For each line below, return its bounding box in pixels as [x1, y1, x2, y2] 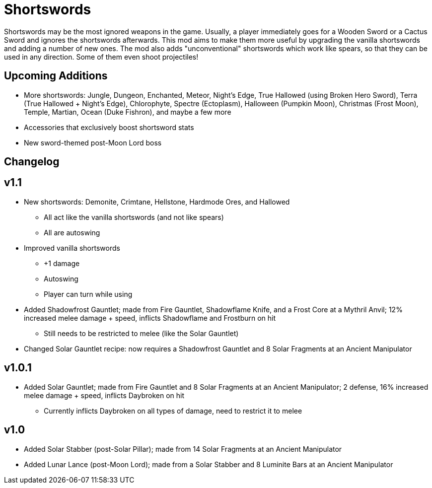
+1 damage [44, 259, 80, 268]
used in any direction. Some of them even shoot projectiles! [4, 52, 199, 61]
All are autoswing [44, 228, 100, 237]
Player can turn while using [44, 289, 133, 298]
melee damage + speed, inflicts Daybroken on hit [24, 391, 185, 400]
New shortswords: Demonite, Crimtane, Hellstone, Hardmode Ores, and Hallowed [24, 197, 290, 206]
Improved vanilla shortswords [24, 243, 120, 252]
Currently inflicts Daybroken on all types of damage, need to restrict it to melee [44, 406, 302, 415]
